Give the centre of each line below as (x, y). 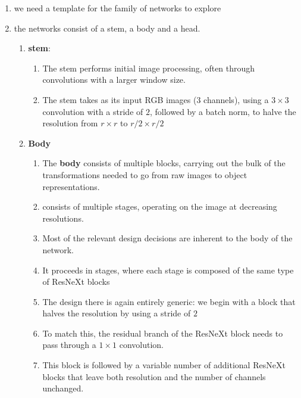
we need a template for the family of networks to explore (117, 8)
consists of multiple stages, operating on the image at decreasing (160, 206)
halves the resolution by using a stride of (117, 313)
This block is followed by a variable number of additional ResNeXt (164, 365)
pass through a (69, 345)
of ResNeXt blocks (76, 282)
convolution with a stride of (93, 111)
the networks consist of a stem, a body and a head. (107, 28)
